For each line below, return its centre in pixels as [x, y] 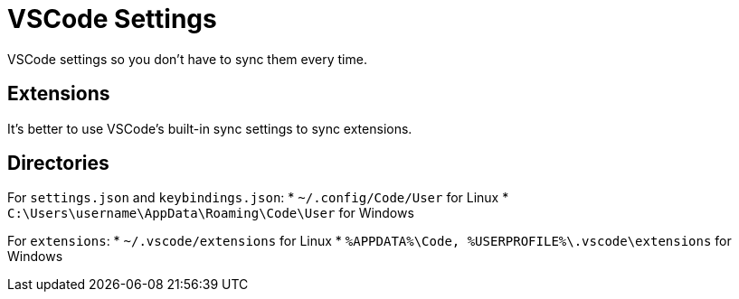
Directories [58, 164]
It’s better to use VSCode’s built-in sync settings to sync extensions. [210, 128]
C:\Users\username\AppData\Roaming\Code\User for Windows [211, 213]
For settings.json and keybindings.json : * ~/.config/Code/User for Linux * [258, 198]
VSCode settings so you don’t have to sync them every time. [187, 59]
